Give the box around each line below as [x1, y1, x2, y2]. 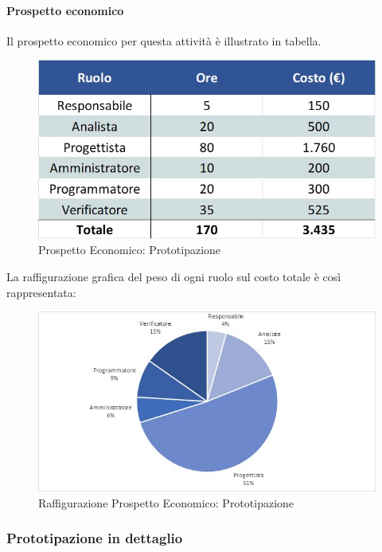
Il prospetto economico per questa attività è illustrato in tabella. [6, 32, 322, 49]
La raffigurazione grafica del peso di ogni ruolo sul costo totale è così [6, 268, 341, 285]
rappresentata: [6, 284, 76, 300]
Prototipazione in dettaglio [6, 528, 183, 548]
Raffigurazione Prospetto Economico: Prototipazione [38, 494, 294, 511]
